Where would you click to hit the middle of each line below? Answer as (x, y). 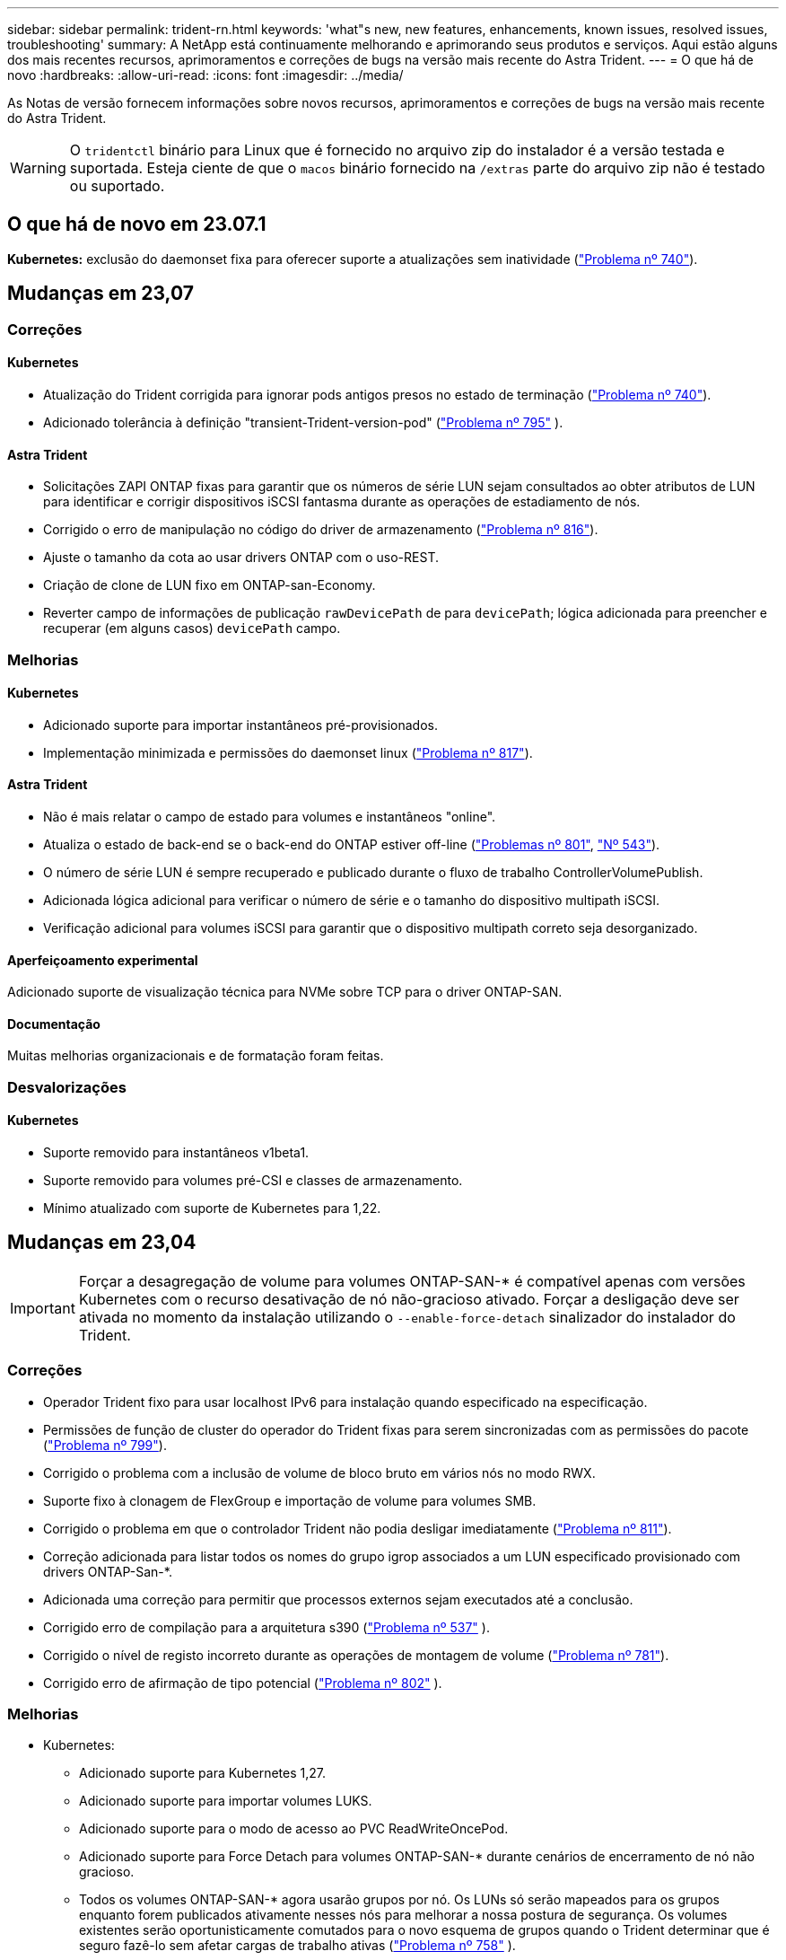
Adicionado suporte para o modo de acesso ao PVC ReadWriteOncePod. (294, 1829)
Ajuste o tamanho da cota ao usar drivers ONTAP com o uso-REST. (241, 558)
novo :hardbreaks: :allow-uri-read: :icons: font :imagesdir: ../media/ (205, 75)
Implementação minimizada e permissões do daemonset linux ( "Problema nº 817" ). (288, 752)
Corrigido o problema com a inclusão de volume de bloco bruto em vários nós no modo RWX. (319, 1472)
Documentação (54, 1024)
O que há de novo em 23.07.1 (137, 224)
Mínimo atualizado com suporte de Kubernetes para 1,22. (212, 1208)
